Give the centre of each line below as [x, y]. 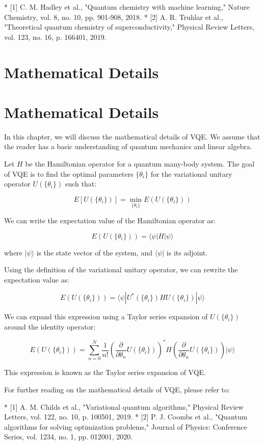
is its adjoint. [187, 252]
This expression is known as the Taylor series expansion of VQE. [105, 372]
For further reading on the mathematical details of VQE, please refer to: [117, 390]
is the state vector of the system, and [95, 252]
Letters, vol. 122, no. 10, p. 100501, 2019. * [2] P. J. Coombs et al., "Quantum [126, 417]
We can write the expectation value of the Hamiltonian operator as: [110, 220]
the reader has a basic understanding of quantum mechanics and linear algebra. [128, 146]
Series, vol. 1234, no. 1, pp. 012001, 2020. [69, 437]
